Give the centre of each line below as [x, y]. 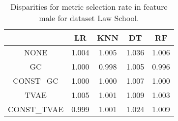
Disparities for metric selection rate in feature [89, 7]
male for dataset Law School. [89, 18]
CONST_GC [36, 81]
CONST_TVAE [36, 109]
